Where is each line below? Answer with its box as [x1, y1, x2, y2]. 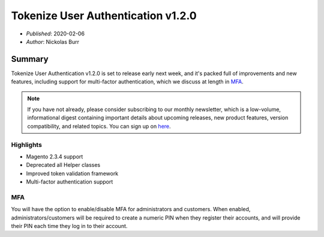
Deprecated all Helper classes [26, 161, 101, 169]
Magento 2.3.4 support [26, 153, 83, 160]
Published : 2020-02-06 [26, 30, 85, 37]
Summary [11, 54, 49, 64]
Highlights [11, 140, 42, 149]
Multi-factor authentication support [26, 178, 113, 185]
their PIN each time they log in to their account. [11, 223, 128, 230]
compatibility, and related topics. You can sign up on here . [27, 122, 171, 130]
